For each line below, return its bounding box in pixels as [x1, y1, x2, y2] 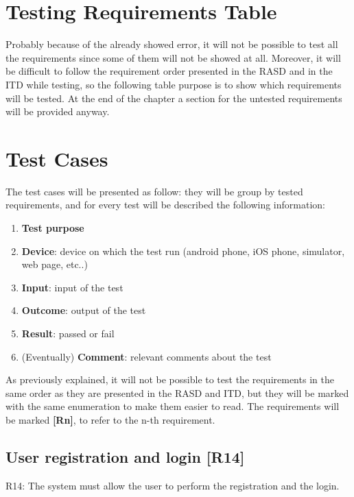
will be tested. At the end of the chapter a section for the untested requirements [5, 90, 342, 105]
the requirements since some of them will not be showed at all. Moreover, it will [5, 50, 341, 64]
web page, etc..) [21, 257, 88, 271]
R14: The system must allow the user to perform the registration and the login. [5, 478, 340, 492]
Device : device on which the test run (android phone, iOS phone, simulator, [21, 243, 345, 258]
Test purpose [21, 221, 84, 234]
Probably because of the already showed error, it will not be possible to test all [5, 37, 338, 51]
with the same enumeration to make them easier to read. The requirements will [5, 399, 340, 413]
